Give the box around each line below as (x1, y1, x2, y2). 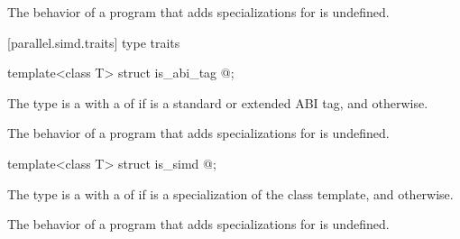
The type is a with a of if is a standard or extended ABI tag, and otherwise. (7, 93, 428, 112)
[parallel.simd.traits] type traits (7, 32, 180, 51)
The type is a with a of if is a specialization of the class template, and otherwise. (7, 184, 454, 203)
